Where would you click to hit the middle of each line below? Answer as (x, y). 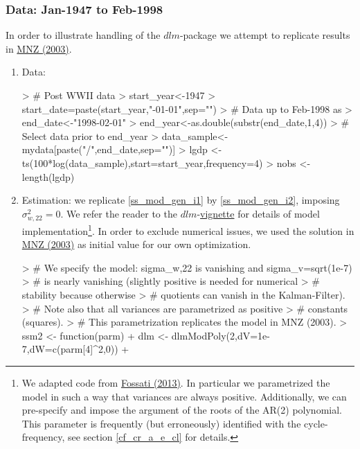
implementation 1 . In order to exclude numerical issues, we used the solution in (188, 229)
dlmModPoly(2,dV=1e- (220, 335)
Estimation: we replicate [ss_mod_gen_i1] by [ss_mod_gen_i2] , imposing (181, 200)
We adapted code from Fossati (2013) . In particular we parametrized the (176, 382)
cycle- (316, 423)
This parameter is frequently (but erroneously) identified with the (161, 423)
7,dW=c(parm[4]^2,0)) (70, 349)
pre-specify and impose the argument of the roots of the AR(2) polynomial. (182, 410)
